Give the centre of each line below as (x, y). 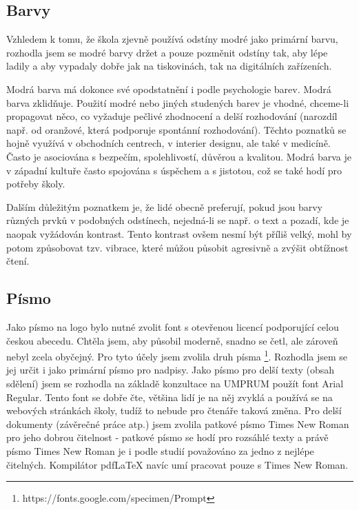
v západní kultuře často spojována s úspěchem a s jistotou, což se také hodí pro (174, 170)
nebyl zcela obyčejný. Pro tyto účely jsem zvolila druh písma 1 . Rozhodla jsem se (177, 355)
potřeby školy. (36, 184)
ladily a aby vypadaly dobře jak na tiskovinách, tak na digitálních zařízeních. (169, 66)
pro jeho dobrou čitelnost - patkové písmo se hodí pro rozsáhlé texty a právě (167, 437)
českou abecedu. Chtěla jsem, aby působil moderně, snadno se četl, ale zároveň (172, 340)
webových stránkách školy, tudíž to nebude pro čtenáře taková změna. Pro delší (174, 410)
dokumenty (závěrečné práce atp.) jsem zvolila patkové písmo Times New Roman (178, 424)
